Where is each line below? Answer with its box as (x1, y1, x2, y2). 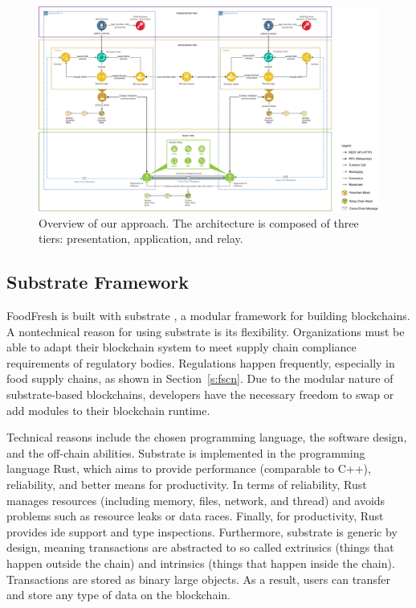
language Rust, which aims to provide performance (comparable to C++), (6, 460, 371, 477)
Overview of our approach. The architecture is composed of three (39, 214, 359, 231)
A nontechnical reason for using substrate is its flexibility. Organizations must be (6, 322, 405, 339)
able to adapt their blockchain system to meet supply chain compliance (6, 339, 357, 355)
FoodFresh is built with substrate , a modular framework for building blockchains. (6, 307, 410, 324)
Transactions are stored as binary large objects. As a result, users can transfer (6, 570, 390, 587)
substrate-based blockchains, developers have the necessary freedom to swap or (6, 386, 394, 403)
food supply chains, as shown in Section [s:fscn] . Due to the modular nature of (6, 370, 394, 387)
